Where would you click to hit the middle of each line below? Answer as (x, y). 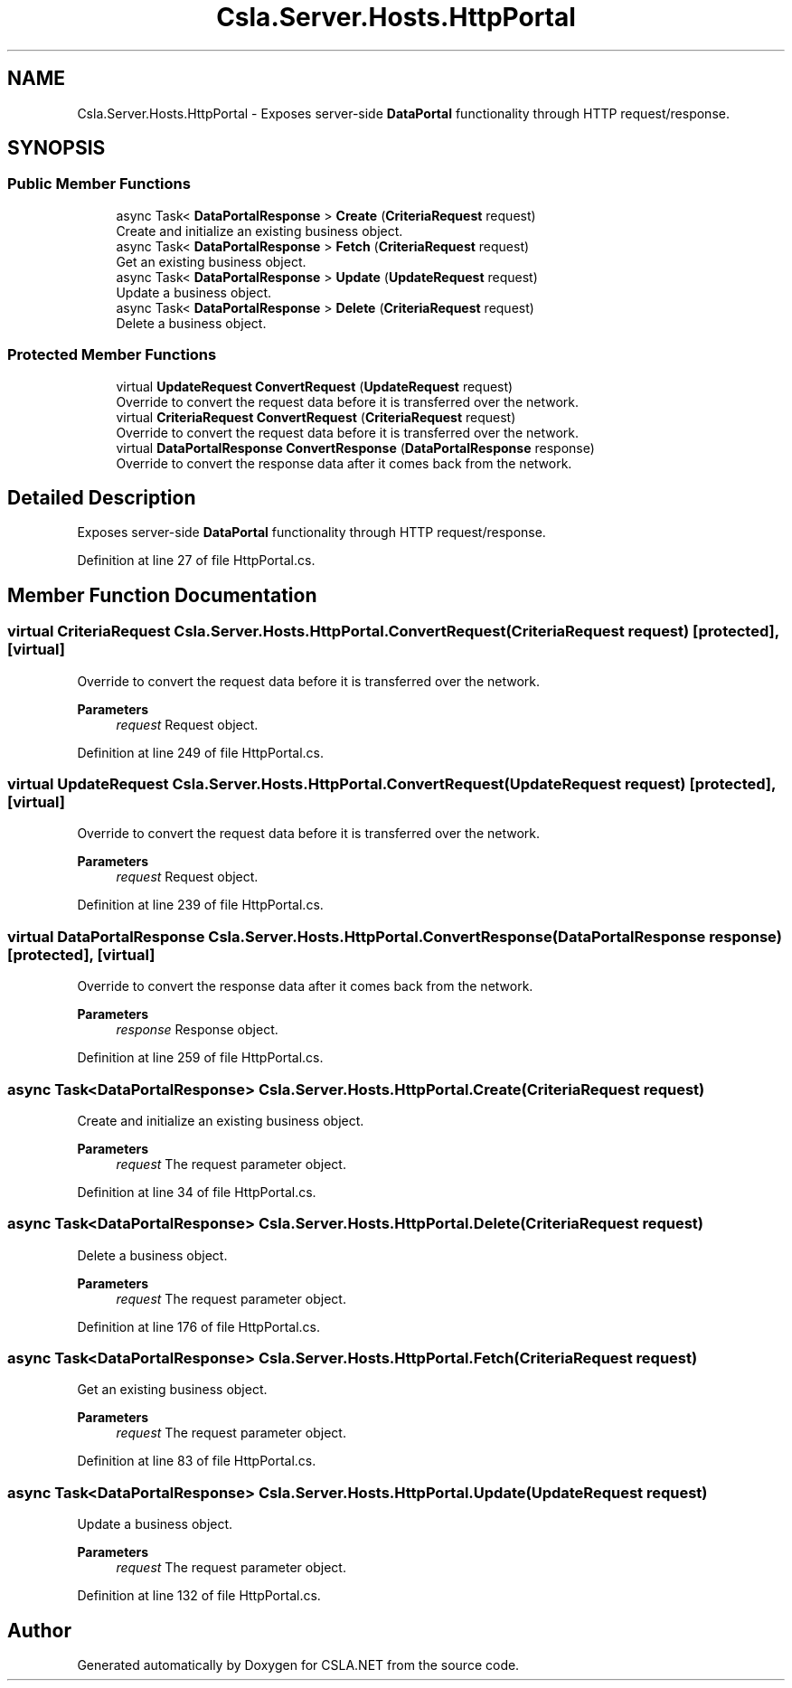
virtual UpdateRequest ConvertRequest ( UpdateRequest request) (315, 386)
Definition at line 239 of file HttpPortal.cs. (200, 905)
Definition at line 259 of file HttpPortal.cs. (200, 1058)
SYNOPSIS (57, 148)
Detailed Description (102, 497)
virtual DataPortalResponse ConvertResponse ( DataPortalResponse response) (355, 448)
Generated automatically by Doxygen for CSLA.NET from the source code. (298, 1664)
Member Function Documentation (162, 595)
